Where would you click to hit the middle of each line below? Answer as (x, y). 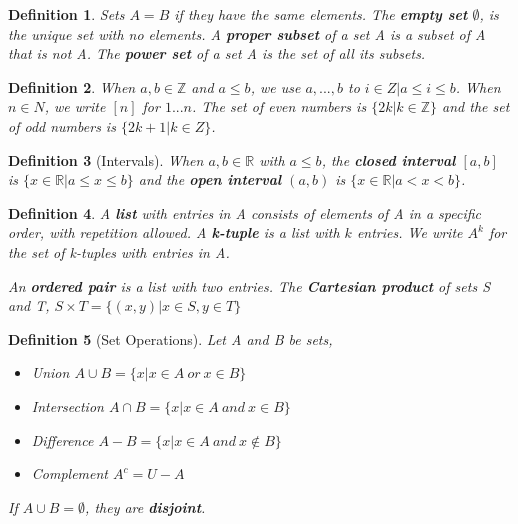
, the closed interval (388, 159)
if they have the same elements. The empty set (321, 14)
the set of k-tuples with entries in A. (119, 251)
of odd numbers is (62, 125)
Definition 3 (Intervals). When (106, 159)
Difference (62, 439)
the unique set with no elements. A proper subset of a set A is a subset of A (247, 33)
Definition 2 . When (72, 86)
